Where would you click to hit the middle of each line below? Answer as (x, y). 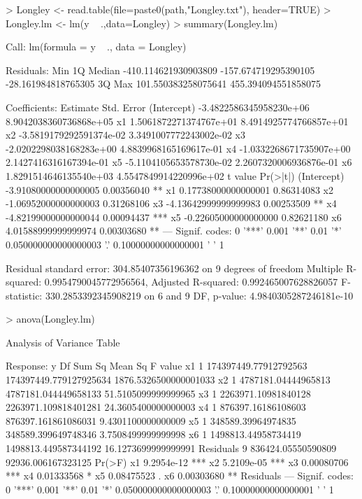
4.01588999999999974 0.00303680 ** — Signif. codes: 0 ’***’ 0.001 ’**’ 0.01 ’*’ (174, 231)
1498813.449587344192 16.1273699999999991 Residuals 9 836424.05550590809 (171, 448)
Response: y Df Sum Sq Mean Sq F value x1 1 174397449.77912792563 (157, 366)
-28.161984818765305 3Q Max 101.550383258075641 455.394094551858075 (164, 84)
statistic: (24, 295)
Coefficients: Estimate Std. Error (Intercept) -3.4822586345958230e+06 (158, 107)
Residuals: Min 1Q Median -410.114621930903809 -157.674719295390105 (160, 70)
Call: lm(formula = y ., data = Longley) (96, 47)
